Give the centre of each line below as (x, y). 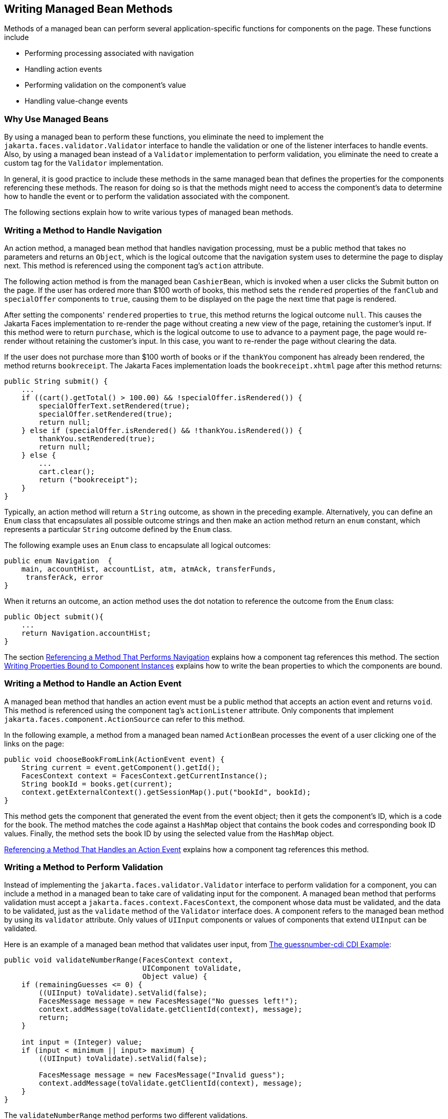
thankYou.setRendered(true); (97, 438)
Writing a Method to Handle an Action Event (93, 684)
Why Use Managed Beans (56, 119)
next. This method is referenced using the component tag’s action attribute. (134, 265)
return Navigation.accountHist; (86, 633)
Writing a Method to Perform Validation (84, 867)
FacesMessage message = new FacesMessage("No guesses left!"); (168, 1001)
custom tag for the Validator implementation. (84, 163)
